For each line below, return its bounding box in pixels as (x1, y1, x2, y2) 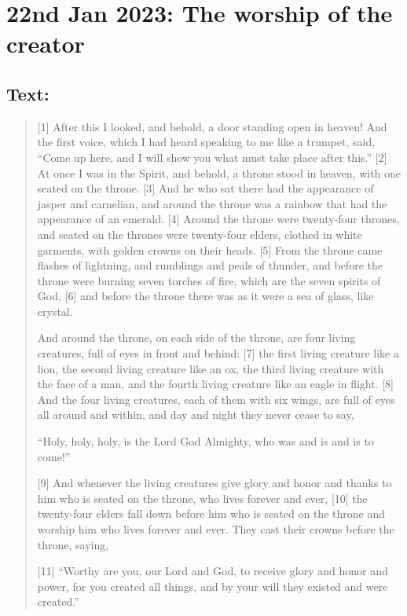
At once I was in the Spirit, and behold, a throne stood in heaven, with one (37, 164, 401, 181)
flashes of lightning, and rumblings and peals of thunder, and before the (37, 257, 383, 273)
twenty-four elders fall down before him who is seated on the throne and (37, 505, 385, 522)
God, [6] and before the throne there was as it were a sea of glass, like (37, 288, 374, 304)
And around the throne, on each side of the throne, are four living (37, 329, 356, 346)
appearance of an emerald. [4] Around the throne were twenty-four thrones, (37, 211, 400, 227)
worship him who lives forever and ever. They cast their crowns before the (37, 521, 394, 537)
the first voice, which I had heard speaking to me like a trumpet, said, (37, 134, 376, 150)
